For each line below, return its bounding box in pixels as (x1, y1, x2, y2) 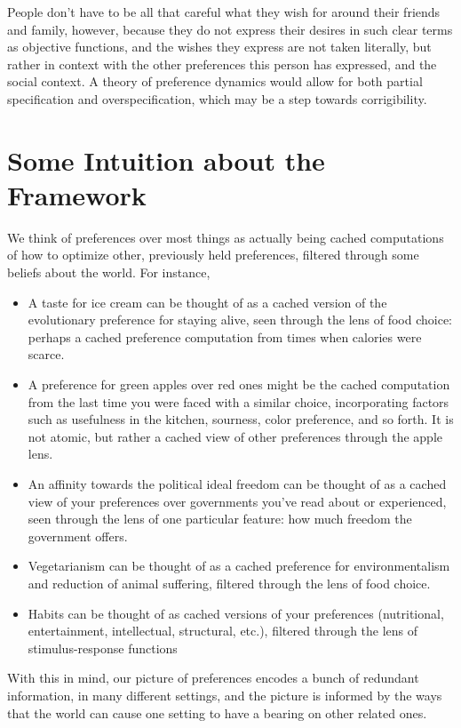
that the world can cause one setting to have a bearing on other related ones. (7, 703, 427, 722)
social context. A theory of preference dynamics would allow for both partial (7, 72, 423, 91)
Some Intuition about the (7, 141, 325, 178)
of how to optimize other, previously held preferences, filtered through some (7, 245, 419, 264)
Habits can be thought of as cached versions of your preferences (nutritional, (28, 604, 444, 622)
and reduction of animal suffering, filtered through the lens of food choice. (28, 573, 431, 592)
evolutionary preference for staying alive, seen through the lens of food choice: (28, 310, 453, 329)
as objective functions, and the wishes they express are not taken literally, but (7, 37, 432, 56)
